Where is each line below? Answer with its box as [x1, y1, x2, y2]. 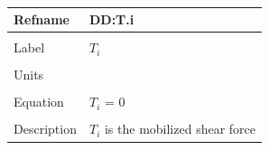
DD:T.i [88, 10, 134, 29]
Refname [14, 10, 70, 29]
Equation [14, 92, 64, 111]
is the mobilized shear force [104, 119, 256, 138]
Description [14, 119, 77, 138]
